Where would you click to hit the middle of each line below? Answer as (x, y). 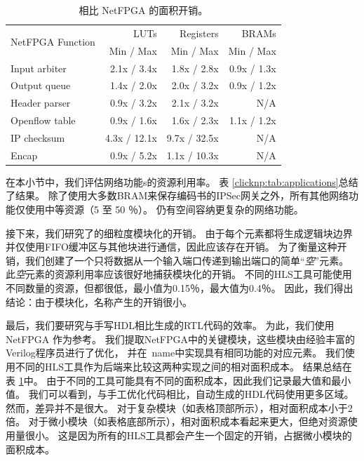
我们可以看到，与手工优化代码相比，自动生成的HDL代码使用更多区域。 (191, 394)
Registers (199, 33)
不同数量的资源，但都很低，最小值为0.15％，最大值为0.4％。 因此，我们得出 (180, 288)
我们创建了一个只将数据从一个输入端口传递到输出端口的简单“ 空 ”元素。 (187, 260)
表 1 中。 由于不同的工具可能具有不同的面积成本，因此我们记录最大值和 (169, 380)
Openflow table (43, 120)
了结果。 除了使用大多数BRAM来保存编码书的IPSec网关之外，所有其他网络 (177, 195)
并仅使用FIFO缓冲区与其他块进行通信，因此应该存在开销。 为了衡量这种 (171, 247)
